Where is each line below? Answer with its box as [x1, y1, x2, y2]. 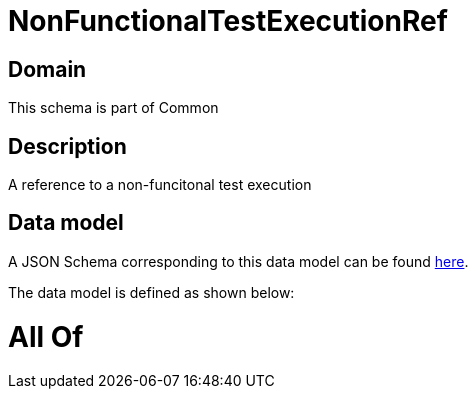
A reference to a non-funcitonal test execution [8, 176, 312, 194]
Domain [8, 56, 87, 82]
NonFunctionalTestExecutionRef [8, 4, 448, 38]
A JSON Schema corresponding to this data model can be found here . [8, 252, 469, 270]
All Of [8, 319, 84, 354]
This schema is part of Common [8, 99, 219, 117]
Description [8, 133, 127, 159]
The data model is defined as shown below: [8, 283, 295, 301]
